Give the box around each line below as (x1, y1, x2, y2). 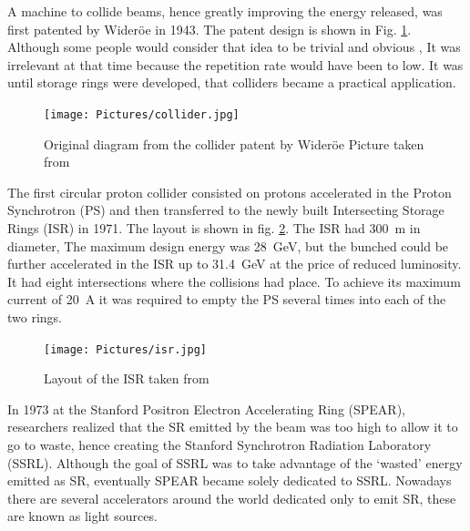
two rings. (7, 307, 63, 326)
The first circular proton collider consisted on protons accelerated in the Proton (7, 182, 452, 201)
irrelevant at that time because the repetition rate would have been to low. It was (7, 55, 464, 74)
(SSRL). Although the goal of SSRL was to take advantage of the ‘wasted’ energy (7, 453, 463, 472)
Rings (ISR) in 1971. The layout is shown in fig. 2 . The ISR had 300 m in (7, 219, 421, 237)
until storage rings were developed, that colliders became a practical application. (7, 73, 456, 92)
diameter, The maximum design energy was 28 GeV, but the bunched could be (7, 236, 449, 255)
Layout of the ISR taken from (44, 369, 209, 388)
